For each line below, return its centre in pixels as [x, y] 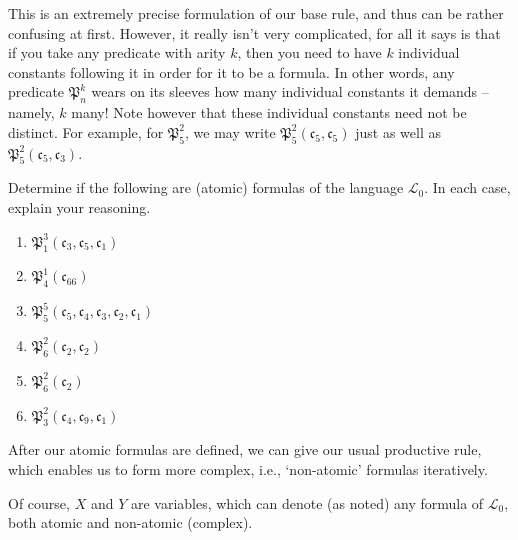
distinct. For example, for [86, 131]
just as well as [398, 131]
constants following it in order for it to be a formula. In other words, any [231, 71]
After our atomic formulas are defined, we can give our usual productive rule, [245, 449]
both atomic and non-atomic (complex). [130, 522]
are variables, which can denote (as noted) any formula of [307, 502]
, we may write [230, 131]
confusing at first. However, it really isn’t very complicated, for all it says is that [254, 32]
